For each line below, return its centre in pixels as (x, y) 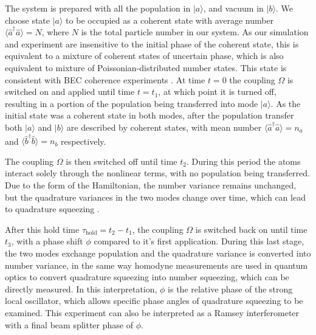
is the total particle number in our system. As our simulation (195, 32)
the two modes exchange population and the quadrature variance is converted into (158, 253)
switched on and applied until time (70, 92)
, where (55, 32)
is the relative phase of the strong (230, 288)
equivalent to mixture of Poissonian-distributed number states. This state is (146, 67)
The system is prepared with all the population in (98, 8)
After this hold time (42, 229)
